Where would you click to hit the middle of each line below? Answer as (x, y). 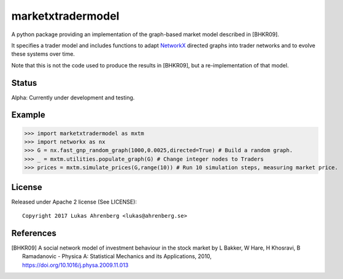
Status (24, 83)
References (34, 233)
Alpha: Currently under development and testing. (73, 97)
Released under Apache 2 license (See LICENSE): (74, 202)
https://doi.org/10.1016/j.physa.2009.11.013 (75, 265)
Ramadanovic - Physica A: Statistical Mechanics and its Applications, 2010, (117, 256)
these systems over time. (43, 54)
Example (28, 115)
